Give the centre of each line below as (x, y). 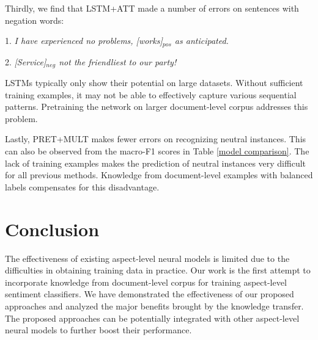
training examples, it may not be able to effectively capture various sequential (151, 94)
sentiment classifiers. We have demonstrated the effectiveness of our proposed (150, 294)
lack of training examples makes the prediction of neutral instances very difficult (156, 163)
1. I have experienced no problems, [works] (84, 41)
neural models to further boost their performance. (98, 330)
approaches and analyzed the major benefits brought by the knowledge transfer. (154, 306)
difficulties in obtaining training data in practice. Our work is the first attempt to (158, 270)
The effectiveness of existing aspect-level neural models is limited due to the (147, 258)
